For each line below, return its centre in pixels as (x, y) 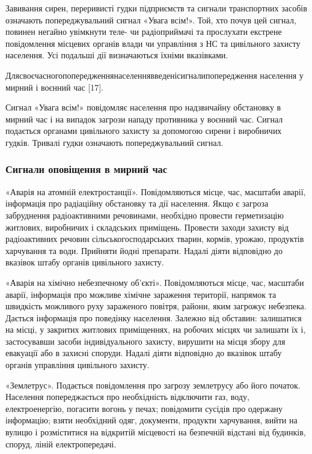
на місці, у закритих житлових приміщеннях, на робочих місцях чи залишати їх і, (156, 329)
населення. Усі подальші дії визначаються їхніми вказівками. (117, 55)
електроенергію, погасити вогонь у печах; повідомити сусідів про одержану (144, 408)
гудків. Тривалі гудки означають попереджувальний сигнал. (115, 142)
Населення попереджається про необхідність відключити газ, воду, (127, 397)
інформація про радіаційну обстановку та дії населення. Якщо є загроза (137, 203)
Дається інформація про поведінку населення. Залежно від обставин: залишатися (154, 317)
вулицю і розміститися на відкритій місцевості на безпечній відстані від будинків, (156, 432)
